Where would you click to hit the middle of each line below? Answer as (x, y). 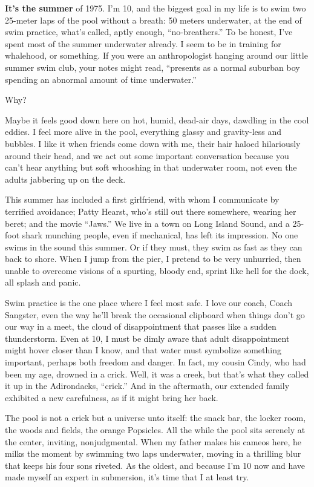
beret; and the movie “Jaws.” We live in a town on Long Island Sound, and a (147, 223)
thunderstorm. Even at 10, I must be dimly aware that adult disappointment (147, 338)
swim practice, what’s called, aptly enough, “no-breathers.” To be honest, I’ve (149, 32)
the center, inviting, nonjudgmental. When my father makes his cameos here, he (153, 441)
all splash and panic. (43, 282)
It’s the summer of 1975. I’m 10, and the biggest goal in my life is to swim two (155, 8)
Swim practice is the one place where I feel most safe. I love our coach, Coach (149, 303)
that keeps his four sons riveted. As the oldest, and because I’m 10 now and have (155, 465)
